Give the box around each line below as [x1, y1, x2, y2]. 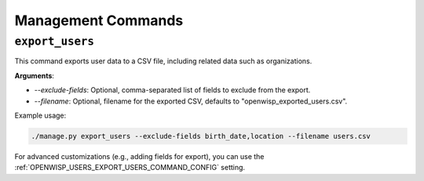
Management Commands [14, 12, 184, 29]
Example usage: [14, 110, 67, 120]
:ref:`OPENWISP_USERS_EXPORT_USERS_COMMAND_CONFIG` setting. [14, 163, 246, 172]
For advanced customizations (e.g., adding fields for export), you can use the [14, 151, 265, 161]
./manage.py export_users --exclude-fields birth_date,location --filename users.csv [31, 132, 371, 140]
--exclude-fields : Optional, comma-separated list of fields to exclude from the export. [34, 85, 311, 95]
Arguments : [14, 71, 55, 80]
